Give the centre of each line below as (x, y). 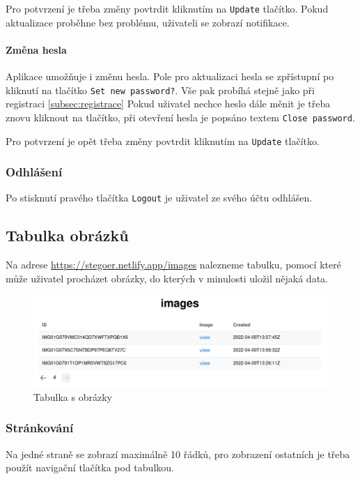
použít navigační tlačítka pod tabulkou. (90, 467)
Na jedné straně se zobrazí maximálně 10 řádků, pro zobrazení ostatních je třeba (178, 454)
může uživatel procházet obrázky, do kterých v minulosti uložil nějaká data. (167, 278)
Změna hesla (36, 49)
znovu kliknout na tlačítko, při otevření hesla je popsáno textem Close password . (180, 117)
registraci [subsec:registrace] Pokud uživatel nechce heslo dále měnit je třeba (168, 104)
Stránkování (40, 428)
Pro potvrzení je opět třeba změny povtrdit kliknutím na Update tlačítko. (163, 140)
